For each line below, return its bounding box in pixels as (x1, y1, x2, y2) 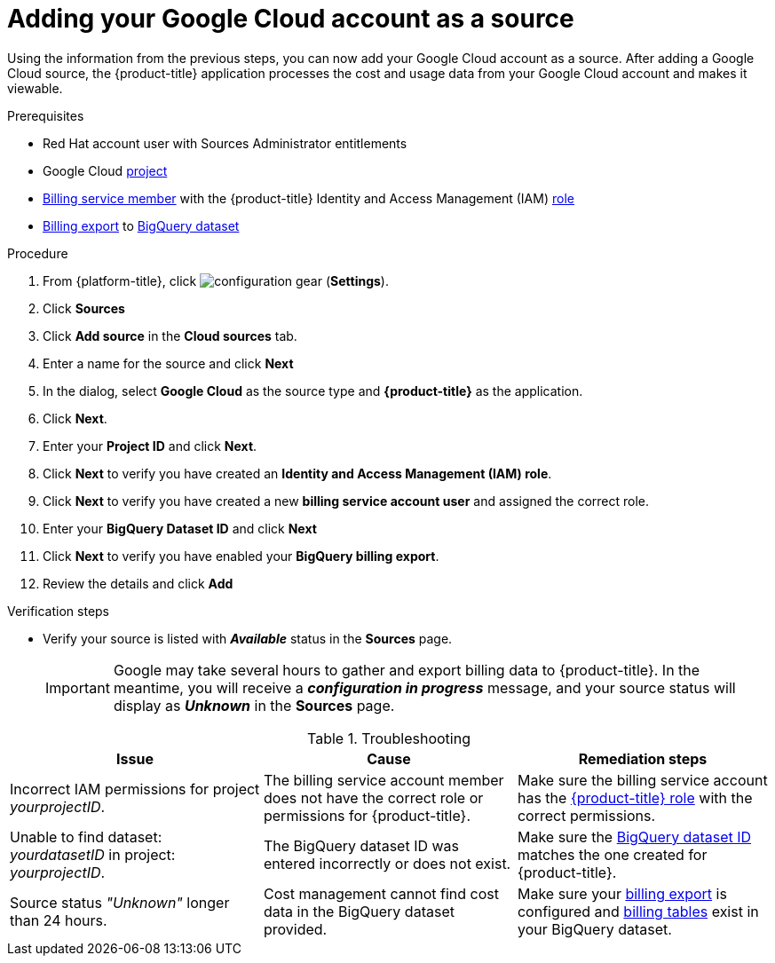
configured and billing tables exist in (517, 902, 759, 920)
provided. (263, 920, 328, 938)
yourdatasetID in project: (10, 845, 176, 864)
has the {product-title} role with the (517, 788, 753, 807)
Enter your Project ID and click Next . (43, 438, 257, 454)
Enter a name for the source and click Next (43, 355, 294, 371)
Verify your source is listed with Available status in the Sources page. (43, 630, 453, 646)
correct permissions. (517, 806, 656, 825)
